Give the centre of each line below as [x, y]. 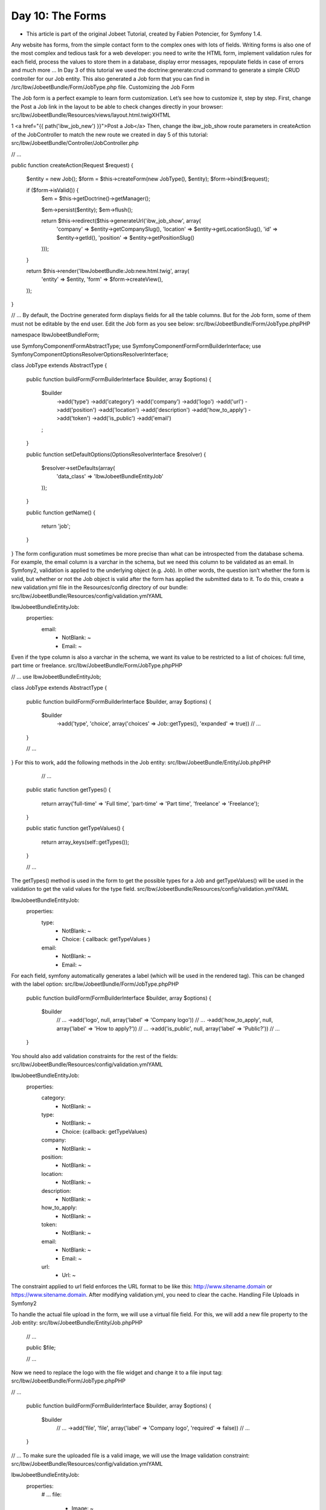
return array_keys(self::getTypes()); [85, 842]
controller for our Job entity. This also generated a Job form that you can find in [110, 79]
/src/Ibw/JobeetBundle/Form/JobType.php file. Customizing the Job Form [103, 87]
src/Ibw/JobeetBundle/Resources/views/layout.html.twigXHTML [91, 115]
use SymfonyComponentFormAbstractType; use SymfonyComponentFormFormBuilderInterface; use [136, 346]
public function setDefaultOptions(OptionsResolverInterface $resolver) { [116, 454]
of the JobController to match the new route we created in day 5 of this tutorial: [110, 134]
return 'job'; [56, 526]
